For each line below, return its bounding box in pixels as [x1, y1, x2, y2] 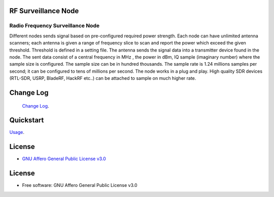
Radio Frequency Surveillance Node [9, 22, 100, 29]
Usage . [9, 129, 25, 135]
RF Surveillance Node [9, 7, 79, 15]
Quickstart [9, 116, 44, 125]
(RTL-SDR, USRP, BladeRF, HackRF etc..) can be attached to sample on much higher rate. [9, 75, 196, 81]
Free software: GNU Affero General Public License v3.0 [22, 182, 138, 188]
